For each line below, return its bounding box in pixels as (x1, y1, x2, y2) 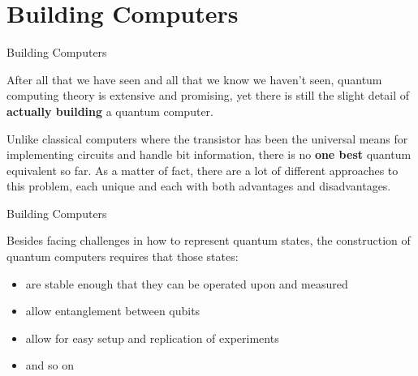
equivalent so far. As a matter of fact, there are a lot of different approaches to (6, 161, 399, 178)
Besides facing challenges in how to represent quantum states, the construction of (6, 232, 411, 249)
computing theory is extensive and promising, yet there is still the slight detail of (6, 87, 410, 104)
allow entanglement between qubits (25, 302, 200, 319)
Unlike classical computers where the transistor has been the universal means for (6, 130, 408, 147)
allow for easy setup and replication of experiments (25, 329, 279, 346)
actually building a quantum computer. (6, 102, 213, 119)
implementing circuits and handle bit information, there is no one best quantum (6, 146, 412, 163)
